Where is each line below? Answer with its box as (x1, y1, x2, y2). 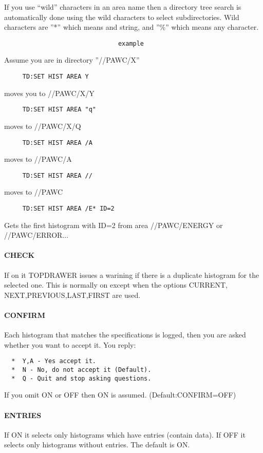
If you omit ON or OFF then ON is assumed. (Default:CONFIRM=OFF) (4, 389, 236, 400)
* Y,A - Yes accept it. (11, 357, 96, 365)
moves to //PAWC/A (4, 154, 72, 164)
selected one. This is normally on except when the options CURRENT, (4, 279, 228, 290)
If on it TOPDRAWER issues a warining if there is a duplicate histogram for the (4, 269, 259, 280)
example (118, 40, 144, 47)
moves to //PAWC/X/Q (4, 120, 81, 131)
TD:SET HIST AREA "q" (22, 106, 96, 114)
